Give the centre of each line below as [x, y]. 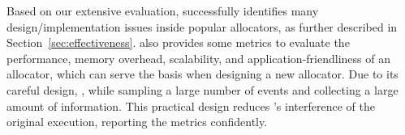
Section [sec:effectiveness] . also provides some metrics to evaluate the [178, 42]
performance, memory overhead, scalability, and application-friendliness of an [198, 58]
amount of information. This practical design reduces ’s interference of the [191, 105]
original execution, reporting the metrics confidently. [137, 122]
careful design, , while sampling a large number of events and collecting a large [202, 89]
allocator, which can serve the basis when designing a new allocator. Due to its [202, 74]
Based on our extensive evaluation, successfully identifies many [163, 11]
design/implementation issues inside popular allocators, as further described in [202, 26]
